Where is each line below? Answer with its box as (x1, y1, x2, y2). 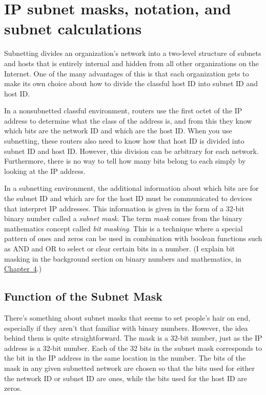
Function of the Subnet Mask (4, 288, 162, 304)
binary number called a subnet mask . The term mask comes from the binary (4, 213, 242, 224)
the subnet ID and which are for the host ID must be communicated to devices (4, 193, 252, 204)
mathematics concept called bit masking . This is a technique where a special (4, 223, 243, 233)
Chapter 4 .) (4, 263, 42, 274)
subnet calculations (4, 18, 142, 39)
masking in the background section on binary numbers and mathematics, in (4, 253, 241, 264)
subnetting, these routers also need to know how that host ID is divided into (4, 135, 244, 146)
